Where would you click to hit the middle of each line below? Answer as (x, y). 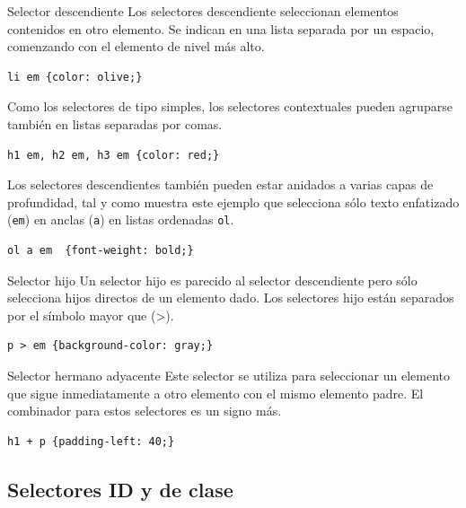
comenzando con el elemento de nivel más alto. (136, 46)
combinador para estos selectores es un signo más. (145, 411)
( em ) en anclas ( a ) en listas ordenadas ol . (121, 219)
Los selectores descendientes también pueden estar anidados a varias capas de (220, 184)
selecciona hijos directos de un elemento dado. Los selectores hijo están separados (231, 298)
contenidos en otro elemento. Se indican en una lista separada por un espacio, (221, 28)
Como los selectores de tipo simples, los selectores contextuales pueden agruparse (230, 106)
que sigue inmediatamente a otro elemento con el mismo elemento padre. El (215, 393)
